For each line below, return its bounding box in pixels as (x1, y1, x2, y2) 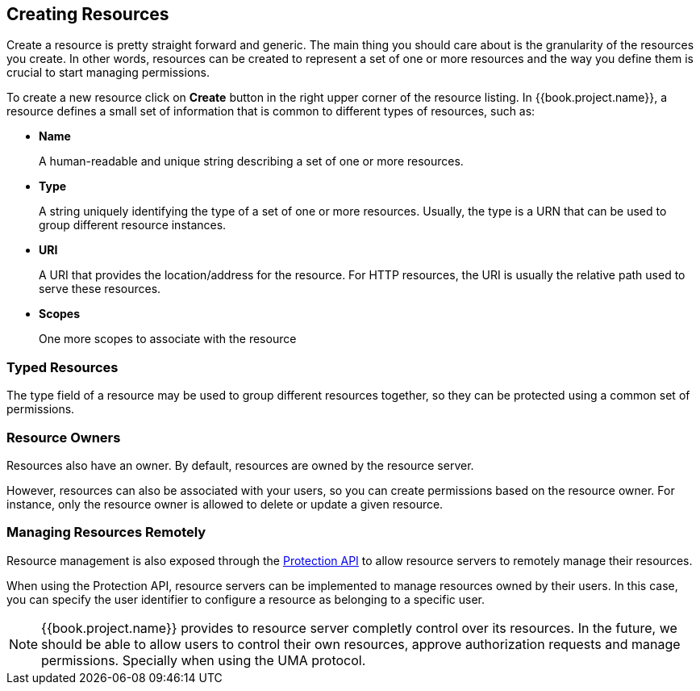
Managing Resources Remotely (6, 524, 206, 541)
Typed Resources (6, 358, 119, 375)
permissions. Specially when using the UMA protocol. (41, 651, 366, 668)
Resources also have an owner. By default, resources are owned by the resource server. (6, 458, 474, 472)
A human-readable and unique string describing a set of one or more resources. (39, 154, 464, 169)
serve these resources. (39, 282, 161, 296)
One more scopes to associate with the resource (39, 332, 297, 346)
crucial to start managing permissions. (6, 65, 210, 80)
